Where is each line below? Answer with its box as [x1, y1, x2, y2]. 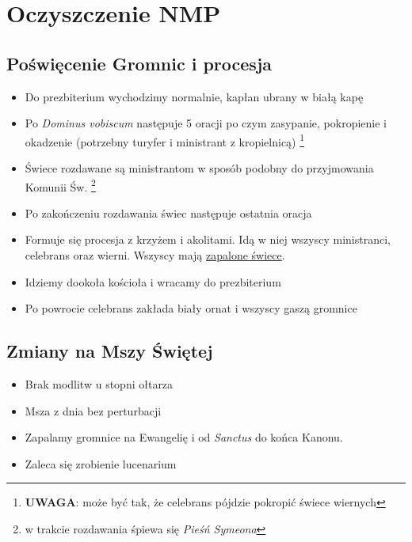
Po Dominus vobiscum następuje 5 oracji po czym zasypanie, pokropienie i [25, 115, 387, 131]
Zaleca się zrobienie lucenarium [25, 455, 177, 472]
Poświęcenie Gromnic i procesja [6, 51, 273, 75]
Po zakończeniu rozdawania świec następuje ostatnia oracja [25, 204, 312, 221]
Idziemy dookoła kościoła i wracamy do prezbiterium [25, 273, 281, 290]
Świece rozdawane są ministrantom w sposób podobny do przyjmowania [25, 160, 374, 176]
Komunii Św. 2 [25, 176, 96, 195]
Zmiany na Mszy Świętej [6, 339, 213, 363]
